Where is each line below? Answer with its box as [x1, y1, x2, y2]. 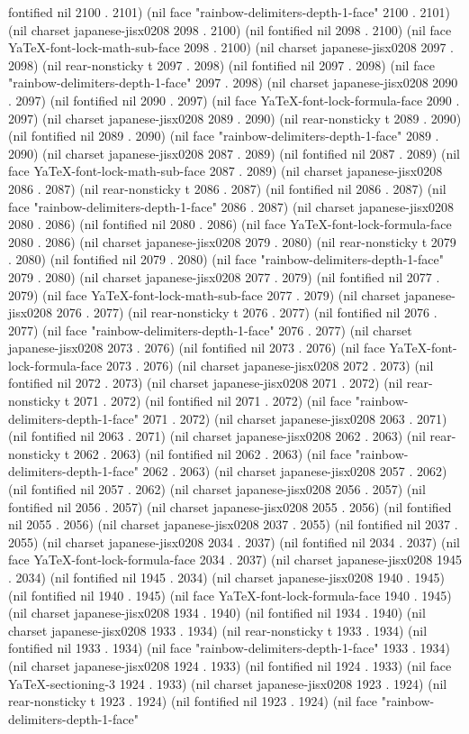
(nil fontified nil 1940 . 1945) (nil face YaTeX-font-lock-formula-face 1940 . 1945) [8, 585, 452, 604]
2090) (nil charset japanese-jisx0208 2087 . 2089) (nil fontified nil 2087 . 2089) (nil [8, 143, 460, 162]
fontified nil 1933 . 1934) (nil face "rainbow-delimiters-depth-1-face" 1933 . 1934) [8, 638, 450, 657]
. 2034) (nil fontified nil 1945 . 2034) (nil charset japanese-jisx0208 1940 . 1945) [8, 568, 445, 586]
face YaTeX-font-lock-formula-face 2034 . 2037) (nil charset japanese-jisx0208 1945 [8, 550, 462, 569]
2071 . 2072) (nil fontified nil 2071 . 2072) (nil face [73, 391, 352, 410]
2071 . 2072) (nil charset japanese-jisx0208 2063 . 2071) [142, 408, 447, 427]
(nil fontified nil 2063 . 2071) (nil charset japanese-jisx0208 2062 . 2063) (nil [8, 427, 426, 445]
